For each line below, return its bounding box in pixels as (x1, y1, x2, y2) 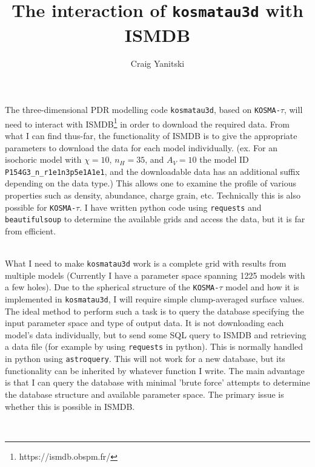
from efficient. (5, 224, 56, 237)
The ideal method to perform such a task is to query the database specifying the (5, 304, 304, 317)
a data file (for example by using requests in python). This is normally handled (5, 340, 303, 353)
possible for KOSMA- (5, 200, 76, 213)
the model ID (199, 153, 249, 166)
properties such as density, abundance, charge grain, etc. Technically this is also (5, 188, 300, 201)
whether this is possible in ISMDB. (5, 400, 135, 412)
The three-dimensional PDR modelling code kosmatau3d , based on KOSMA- (5, 103, 280, 116)
